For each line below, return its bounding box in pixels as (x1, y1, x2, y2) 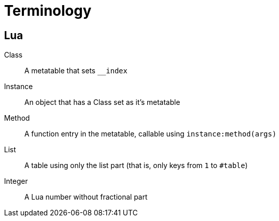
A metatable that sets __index (24, 66, 128, 75)
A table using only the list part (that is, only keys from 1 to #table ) (24, 161, 248, 170)
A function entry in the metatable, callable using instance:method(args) (24, 129, 276, 139)
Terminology (4, 2, 91, 19)
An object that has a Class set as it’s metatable (24, 98, 180, 107)
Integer (4, 177, 28, 186)
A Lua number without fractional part (24, 192, 148, 202)
